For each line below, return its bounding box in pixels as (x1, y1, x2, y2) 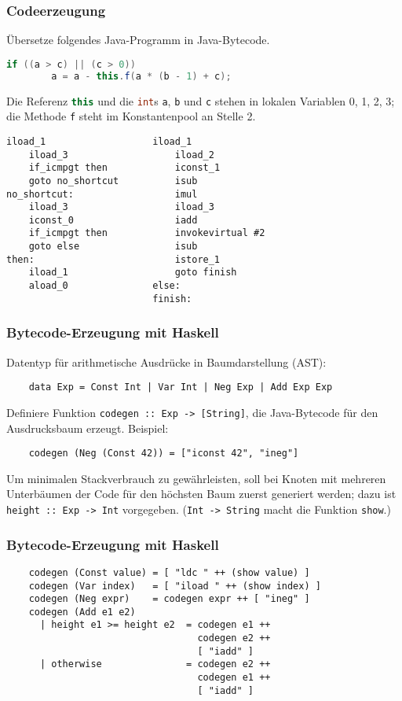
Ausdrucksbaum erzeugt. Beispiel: (6, 419, 169, 436)
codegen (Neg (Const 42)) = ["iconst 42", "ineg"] (28, 448, 299, 459)
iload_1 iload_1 (6, 135, 192, 147)
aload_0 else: (28, 280, 181, 292)
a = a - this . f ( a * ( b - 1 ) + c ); (51, 70, 232, 82)
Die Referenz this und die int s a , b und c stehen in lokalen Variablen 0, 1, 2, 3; (6, 92, 395, 109)
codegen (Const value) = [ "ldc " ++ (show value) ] (28, 566, 310, 578)
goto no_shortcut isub (28, 175, 198, 186)
